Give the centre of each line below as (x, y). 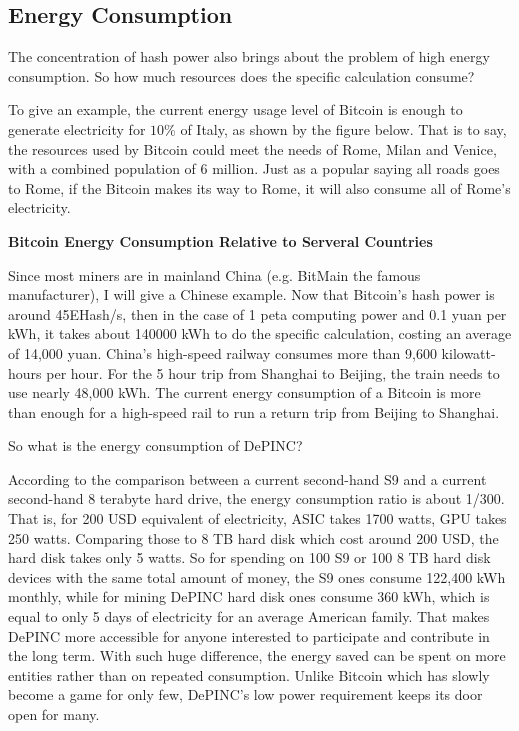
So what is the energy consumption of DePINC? (155, 445)
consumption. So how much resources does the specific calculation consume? (241, 75)
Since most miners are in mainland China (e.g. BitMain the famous (214, 274)
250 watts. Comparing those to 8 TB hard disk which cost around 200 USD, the (253, 537)
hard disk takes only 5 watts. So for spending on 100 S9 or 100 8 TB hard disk (249, 557)
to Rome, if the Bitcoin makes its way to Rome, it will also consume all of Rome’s (259, 187)
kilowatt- (468, 352)
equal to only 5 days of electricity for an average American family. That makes (249, 616)
